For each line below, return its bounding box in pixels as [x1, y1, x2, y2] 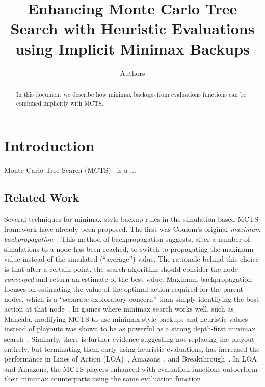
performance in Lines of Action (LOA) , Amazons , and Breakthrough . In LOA [4, 353, 257, 364]
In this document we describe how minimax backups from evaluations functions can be [16, 90, 247, 98]
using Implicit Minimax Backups [15, 38, 250, 59]
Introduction [4, 135, 95, 156]
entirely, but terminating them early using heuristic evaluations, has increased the [4, 343, 260, 354]
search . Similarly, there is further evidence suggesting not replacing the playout [4, 333, 255, 344]
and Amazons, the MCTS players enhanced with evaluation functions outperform [4, 363, 258, 374]
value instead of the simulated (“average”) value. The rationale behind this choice [4, 253, 259, 264]
